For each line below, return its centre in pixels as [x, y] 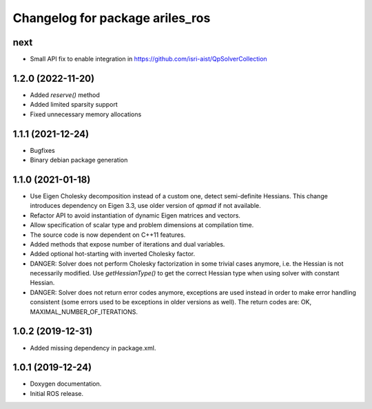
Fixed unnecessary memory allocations [86, 114]
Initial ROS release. [57, 393]
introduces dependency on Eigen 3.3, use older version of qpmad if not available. [145, 206]
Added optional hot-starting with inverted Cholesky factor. [113, 254]
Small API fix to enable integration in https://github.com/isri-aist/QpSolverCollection [149, 59]
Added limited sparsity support [74, 105]
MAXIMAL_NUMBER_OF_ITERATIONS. [84, 312]
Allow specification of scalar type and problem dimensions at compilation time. [142, 225]
